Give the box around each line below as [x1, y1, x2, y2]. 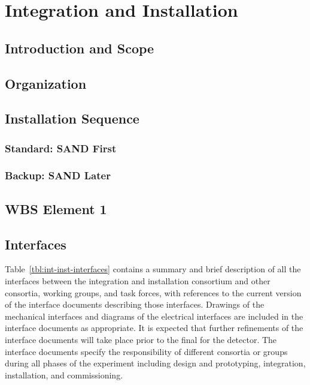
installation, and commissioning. [5, 368, 123, 381]
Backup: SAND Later [5, 168, 111, 183]
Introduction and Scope [5, 38, 154, 57]
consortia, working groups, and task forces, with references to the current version [5, 286, 302, 299]
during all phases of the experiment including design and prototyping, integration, [5, 357, 306, 369]
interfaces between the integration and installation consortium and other [5, 274, 271, 287]
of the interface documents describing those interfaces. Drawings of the [5, 298, 265, 311]
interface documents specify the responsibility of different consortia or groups [5, 345, 288, 357]
